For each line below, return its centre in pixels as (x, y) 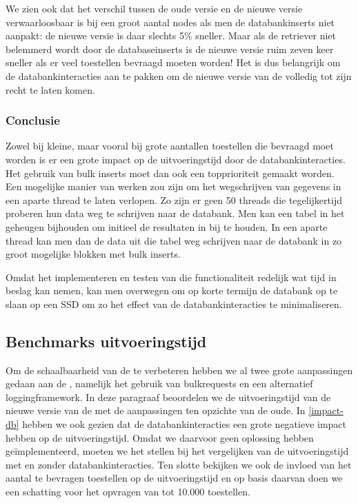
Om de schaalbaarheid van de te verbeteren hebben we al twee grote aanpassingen (179, 370)
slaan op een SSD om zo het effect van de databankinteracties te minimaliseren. (174, 304)
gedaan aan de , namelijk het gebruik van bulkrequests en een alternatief (159, 383)
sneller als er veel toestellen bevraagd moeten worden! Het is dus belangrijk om (173, 62)
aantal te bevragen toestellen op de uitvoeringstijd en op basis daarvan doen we (174, 478)
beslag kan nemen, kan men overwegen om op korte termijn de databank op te (172, 290)
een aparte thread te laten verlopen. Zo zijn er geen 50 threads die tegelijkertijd (174, 199)
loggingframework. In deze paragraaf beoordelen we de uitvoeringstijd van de (168, 397)
